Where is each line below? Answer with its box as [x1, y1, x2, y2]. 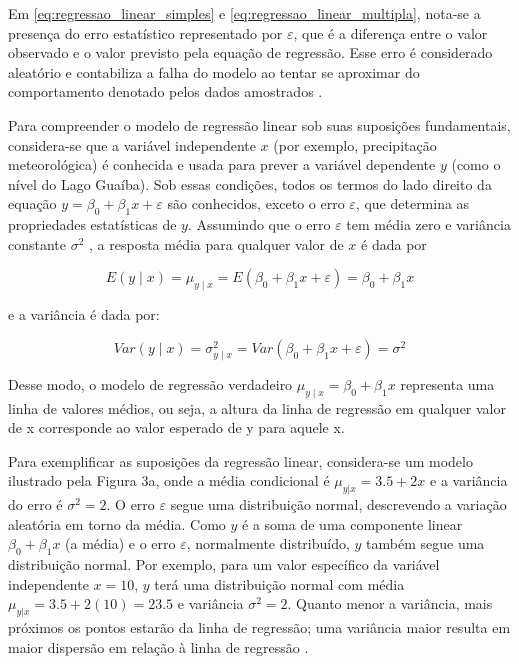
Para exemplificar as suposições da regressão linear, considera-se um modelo [8, 450, 473, 471]
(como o [451, 154, 501, 175]
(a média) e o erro [65, 533, 176, 554]
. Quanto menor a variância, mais [287, 593, 493, 614]
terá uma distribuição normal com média [154, 573, 405, 594]
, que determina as [355, 193, 470, 214]
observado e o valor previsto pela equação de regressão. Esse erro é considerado [8, 42, 493, 63]
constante [8, 233, 67, 254]
